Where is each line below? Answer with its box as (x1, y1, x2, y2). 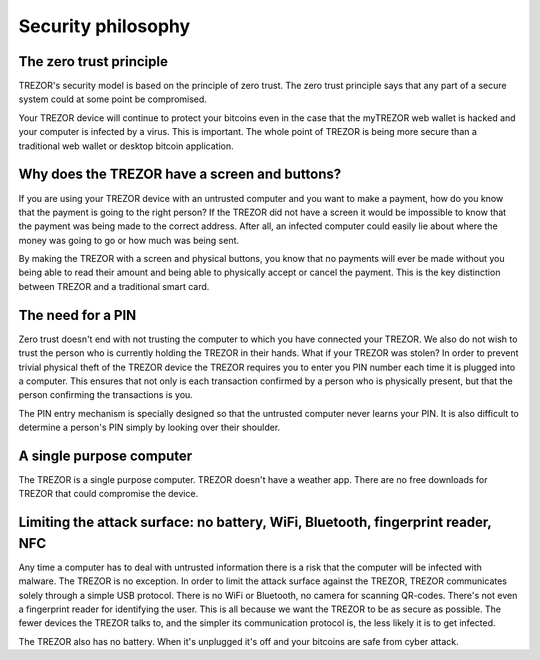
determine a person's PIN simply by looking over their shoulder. (18, 421, 281, 434)
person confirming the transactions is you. (18, 389, 194, 401)
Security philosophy (18, 15, 191, 37)
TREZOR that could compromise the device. (18, 488, 199, 500)
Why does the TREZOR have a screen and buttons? (18, 166, 342, 183)
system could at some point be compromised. (18, 93, 207, 105)
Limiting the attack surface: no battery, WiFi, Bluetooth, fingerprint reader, (18, 514, 492, 531)
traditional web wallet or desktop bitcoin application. (18, 140, 234, 152)
